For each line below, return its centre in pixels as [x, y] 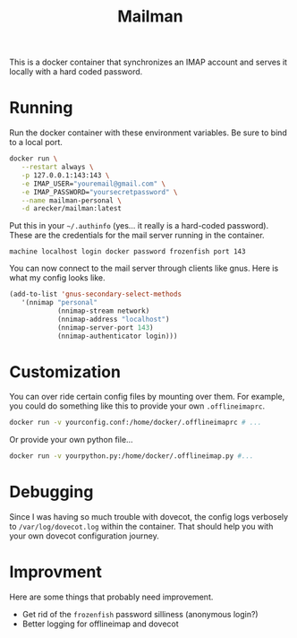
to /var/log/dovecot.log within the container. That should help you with [141, 527]
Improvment [56, 572]
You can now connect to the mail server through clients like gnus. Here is [144, 268]
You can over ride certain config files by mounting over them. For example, [147, 397]
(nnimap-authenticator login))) [117, 336]
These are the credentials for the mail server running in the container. [137, 236]
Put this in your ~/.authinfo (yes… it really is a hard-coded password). [139, 226]
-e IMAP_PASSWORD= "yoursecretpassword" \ [99, 192]
